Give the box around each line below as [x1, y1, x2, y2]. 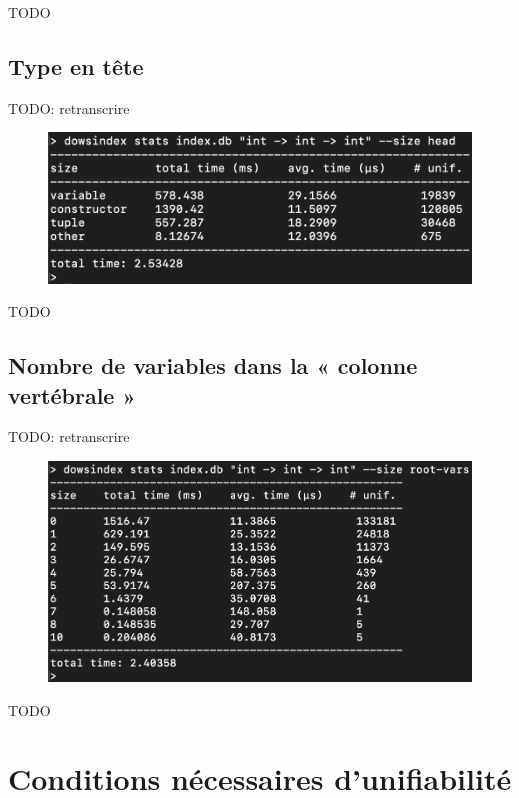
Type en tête [8, 50, 144, 81]
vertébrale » [8, 379, 136, 410]
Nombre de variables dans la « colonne [8, 350, 418, 381]
